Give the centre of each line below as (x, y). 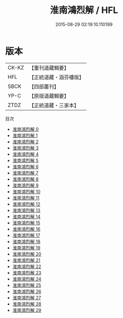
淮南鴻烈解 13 (26, 210)
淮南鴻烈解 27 (27, 298)
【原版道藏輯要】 (49, 96)
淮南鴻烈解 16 (26, 229)
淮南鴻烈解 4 (25, 154)
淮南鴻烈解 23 (27, 273)
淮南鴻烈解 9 (25, 185)
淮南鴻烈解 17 (26, 235)
